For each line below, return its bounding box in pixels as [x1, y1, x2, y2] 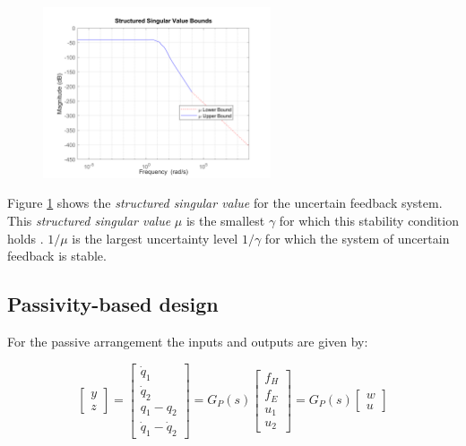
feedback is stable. [7, 246, 107, 265]
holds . [7, 228, 44, 247]
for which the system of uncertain [264, 228, 450, 247]
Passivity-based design [7, 290, 219, 318]
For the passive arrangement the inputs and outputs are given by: [7, 331, 368, 350]
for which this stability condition [279, 210, 459, 229]
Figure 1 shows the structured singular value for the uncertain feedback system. [7, 193, 443, 212]
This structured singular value [7, 210, 171, 229]
